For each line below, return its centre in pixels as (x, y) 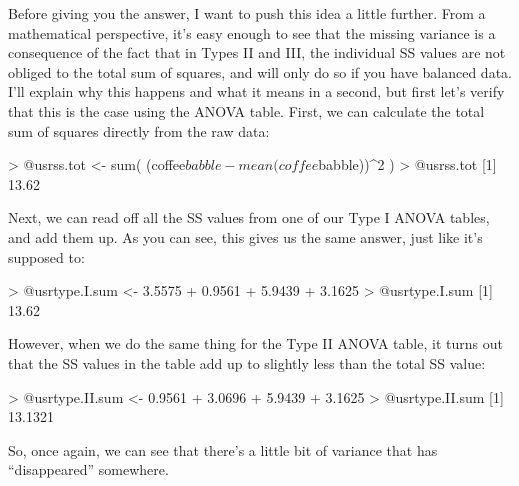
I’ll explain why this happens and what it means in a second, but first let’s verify (256, 91)
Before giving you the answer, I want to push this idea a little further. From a (247, 13)
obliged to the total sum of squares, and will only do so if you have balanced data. (260, 71)
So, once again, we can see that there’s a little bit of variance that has (223, 449)
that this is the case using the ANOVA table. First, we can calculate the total (246, 110)
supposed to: (46, 256)
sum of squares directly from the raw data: (139, 130)
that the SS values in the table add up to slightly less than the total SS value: (247, 362)
